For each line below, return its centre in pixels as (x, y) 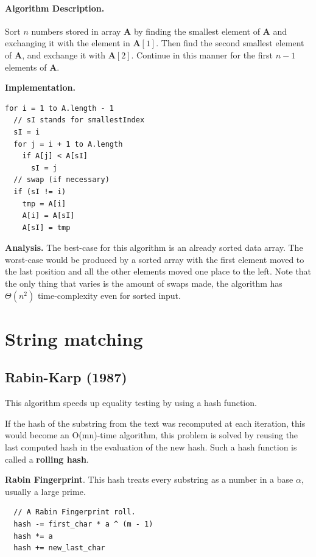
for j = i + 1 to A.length (68, 144)
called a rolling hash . (47, 459)
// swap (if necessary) (61, 180)
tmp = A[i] (44, 204)
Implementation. (40, 87)
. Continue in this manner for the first (202, 54)
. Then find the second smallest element (230, 43)
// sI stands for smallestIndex (79, 120)
